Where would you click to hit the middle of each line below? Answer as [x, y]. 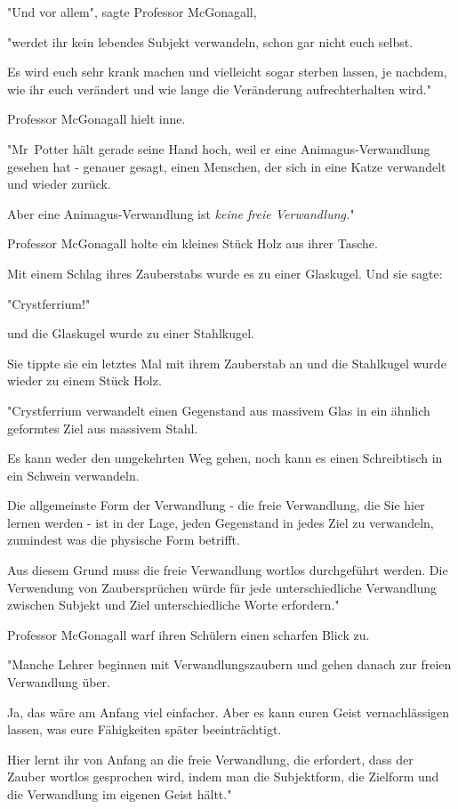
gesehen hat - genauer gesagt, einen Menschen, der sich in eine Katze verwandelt [227, 166]
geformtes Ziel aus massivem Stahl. [103, 428]
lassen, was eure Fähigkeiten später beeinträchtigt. [145, 729]
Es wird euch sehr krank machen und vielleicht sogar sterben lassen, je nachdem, [227, 72]
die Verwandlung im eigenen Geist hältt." [120, 794]
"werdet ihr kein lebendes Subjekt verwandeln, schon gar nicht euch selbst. [210, 41]
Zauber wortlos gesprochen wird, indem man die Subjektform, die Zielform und [223, 777]
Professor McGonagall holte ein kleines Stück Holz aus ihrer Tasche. [193, 243]
